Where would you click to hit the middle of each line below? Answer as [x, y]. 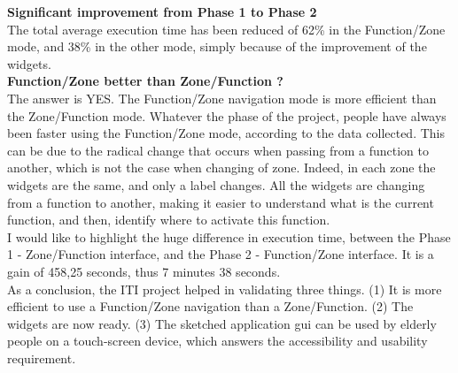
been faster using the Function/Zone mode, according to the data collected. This [226, 133]
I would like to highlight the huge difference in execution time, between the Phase [229, 236]
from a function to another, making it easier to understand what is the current [221, 202]
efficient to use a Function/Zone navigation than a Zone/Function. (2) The [210, 306]
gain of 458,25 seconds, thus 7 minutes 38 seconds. [144, 271]
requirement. [42, 358]
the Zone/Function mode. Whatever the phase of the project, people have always [227, 115]
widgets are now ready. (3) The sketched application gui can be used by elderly [222, 323]
